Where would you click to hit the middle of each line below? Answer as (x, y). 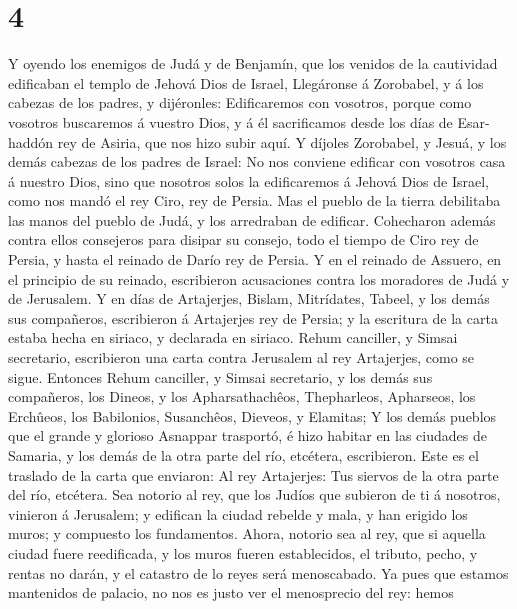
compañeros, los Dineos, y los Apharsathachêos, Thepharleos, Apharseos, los (242, 396)
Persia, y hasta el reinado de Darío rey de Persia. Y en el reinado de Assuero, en (255, 259)
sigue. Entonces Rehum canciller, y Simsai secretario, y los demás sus (220, 376)
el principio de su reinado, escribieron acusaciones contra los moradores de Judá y (259, 278)
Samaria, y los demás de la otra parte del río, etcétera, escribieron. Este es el (243, 455)
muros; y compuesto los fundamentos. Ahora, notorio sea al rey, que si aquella (247, 533)
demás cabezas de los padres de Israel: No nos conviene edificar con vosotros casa (257, 161)
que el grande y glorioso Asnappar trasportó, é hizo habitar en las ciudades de (247, 435)
